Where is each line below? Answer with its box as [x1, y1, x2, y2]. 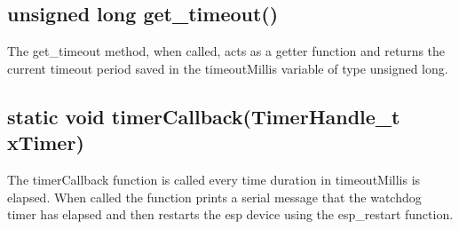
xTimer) [7, 129, 84, 156]
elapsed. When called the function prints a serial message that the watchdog [7, 187, 422, 206]
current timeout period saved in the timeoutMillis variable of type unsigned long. [7, 59, 448, 77]
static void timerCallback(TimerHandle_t [7, 102, 400, 130]
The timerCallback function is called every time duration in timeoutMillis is [7, 170, 421, 188]
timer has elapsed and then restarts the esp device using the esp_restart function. [7, 205, 454, 224]
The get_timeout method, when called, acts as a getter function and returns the [7, 42, 446, 60]
